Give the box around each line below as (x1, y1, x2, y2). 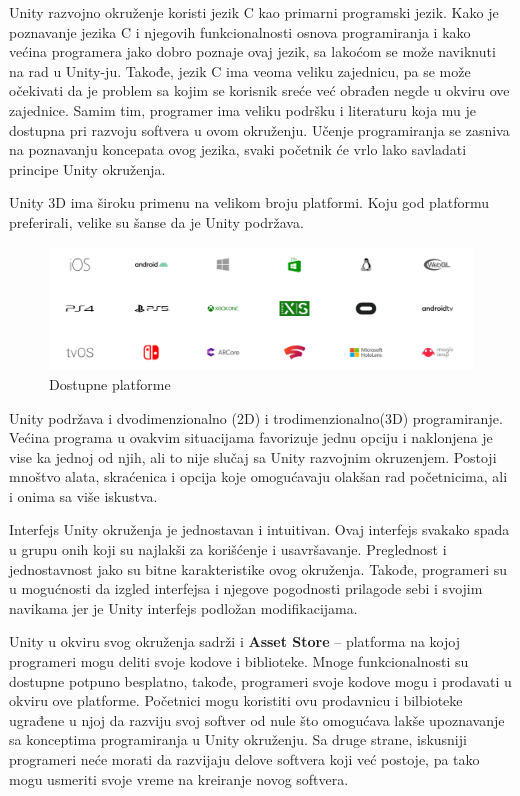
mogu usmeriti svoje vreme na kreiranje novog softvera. (9, 768, 349, 789)
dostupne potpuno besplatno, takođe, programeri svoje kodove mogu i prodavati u (9, 670, 512, 691)
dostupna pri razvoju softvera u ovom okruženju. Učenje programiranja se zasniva (9, 119, 510, 140)
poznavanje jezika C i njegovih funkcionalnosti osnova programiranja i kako (9, 21, 471, 42)
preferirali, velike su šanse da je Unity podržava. (9, 211, 304, 232)
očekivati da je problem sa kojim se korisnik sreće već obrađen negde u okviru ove (9, 80, 510, 101)
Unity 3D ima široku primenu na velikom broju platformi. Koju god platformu (9, 192, 490, 213)
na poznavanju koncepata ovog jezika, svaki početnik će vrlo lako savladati (9, 139, 467, 160)
